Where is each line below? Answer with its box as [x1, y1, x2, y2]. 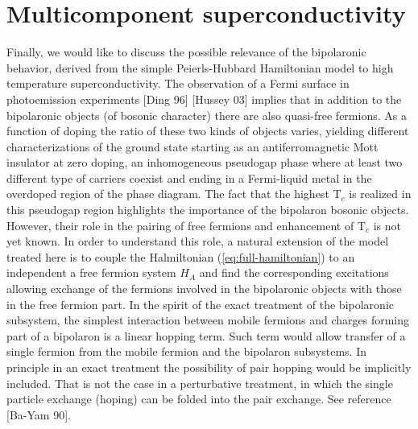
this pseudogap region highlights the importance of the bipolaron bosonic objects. [6, 201, 409, 218]
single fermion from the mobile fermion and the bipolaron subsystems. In [6, 343, 367, 360]
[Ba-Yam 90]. [6, 406, 71, 423]
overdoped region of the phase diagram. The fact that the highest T [6, 185, 341, 202]
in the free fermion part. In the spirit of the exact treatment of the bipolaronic [6, 295, 394, 312]
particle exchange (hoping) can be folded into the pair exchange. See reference [6, 390, 391, 407]
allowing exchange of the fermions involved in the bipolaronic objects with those [6, 280, 402, 297]
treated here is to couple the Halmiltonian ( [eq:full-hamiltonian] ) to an [6, 248, 355, 265]
